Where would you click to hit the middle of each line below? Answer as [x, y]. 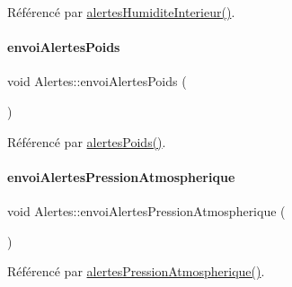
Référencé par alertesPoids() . [87, 141]
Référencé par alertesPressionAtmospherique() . [136, 271]
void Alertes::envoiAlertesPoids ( [97, 81]
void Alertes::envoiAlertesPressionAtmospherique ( [146, 210]
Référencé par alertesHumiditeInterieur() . [121, 12]
